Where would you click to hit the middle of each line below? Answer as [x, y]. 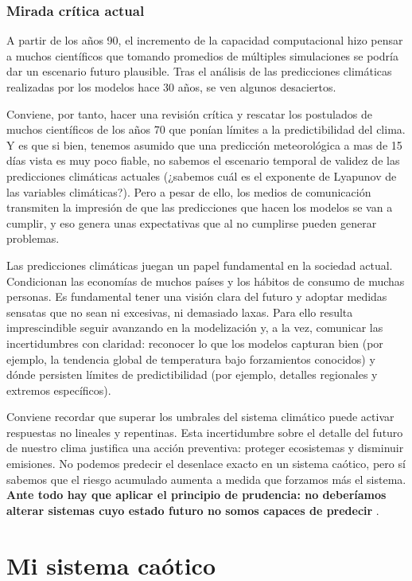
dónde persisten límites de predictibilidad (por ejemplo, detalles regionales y [192, 374]
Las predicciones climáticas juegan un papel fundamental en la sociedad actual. [200, 265]
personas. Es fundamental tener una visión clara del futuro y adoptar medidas [197, 296]
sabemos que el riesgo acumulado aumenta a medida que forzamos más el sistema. [206, 479]
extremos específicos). [59, 390]
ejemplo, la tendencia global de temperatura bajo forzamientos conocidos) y [191, 359]
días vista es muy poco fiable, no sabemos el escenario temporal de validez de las [203, 160]
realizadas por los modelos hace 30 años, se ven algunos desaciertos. [171, 87]
